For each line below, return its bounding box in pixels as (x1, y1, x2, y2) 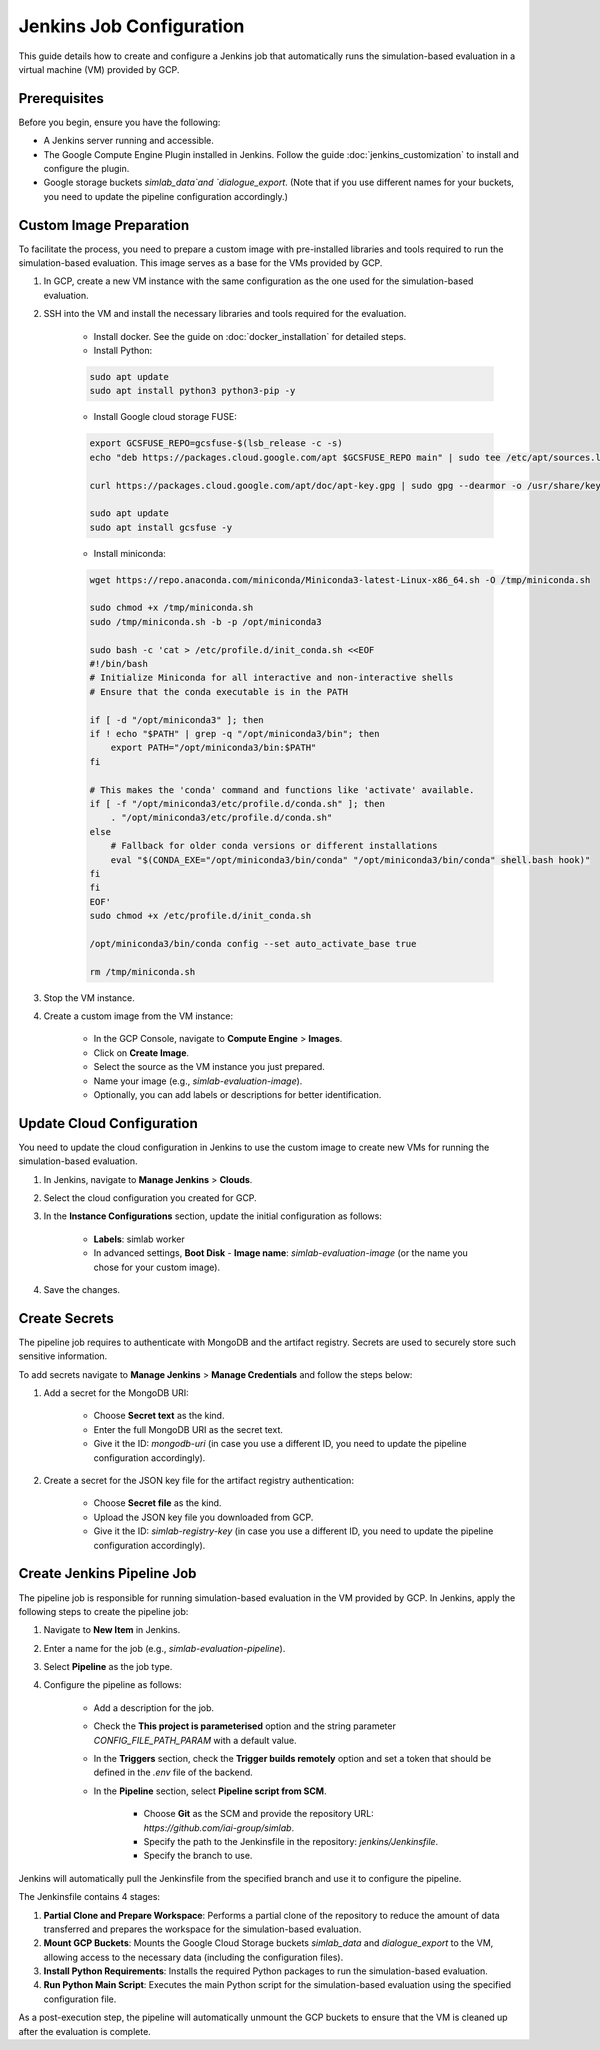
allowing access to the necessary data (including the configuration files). (43, 1951, 344, 1963)
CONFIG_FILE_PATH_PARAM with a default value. (93, 1734, 297, 1746)
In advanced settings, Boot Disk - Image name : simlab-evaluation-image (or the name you (93, 1247, 469, 1259)
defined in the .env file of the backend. (93, 1766, 254, 1779)
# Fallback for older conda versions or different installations (110, 840, 438, 852)
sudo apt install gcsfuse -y (89, 521, 233, 533)
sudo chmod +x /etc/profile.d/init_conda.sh (89, 910, 312, 922)
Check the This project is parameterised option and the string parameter (93, 1720, 397, 1732)
